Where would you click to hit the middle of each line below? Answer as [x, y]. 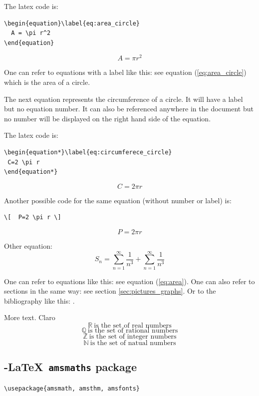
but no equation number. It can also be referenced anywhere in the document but [129, 109]
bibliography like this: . [39, 300]
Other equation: [28, 245]
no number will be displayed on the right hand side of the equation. [108, 118]
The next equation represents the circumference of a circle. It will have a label [124, 99]
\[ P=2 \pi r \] [33, 217]
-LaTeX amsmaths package [70, 367]
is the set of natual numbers [133, 343]
